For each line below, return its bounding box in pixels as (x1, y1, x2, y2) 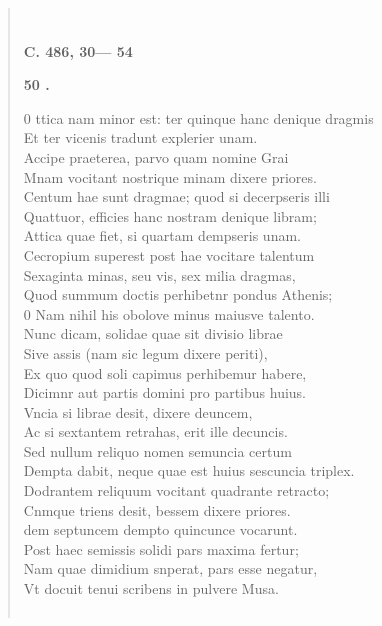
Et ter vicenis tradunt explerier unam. (23, 127, 258, 148)
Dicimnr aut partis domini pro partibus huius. (23, 382, 306, 403)
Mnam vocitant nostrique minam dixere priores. (23, 166, 317, 187)
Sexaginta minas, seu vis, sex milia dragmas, (23, 264, 296, 285)
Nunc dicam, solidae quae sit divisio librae (23, 323, 283, 344)
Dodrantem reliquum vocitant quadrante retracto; (23, 480, 330, 501)
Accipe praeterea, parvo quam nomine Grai (23, 146, 289, 167)
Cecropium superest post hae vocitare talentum (23, 244, 315, 265)
